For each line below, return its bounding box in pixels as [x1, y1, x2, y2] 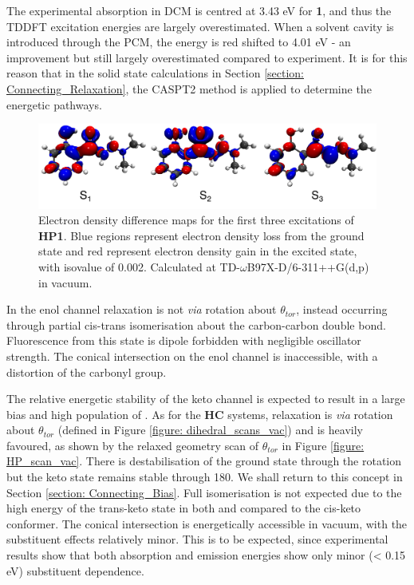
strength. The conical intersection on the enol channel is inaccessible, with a [6, 347, 378, 364]
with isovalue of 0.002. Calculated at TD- [38, 258, 241, 275]
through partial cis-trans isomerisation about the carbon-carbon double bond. [6, 316, 386, 333]
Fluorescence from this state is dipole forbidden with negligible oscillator [6, 332, 361, 349]
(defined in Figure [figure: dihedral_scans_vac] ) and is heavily [57, 421, 363, 438]
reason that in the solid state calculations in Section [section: [6, 65, 304, 81]
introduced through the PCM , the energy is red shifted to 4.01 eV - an [6, 34, 351, 50]
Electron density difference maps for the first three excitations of [38, 211, 354, 228]
